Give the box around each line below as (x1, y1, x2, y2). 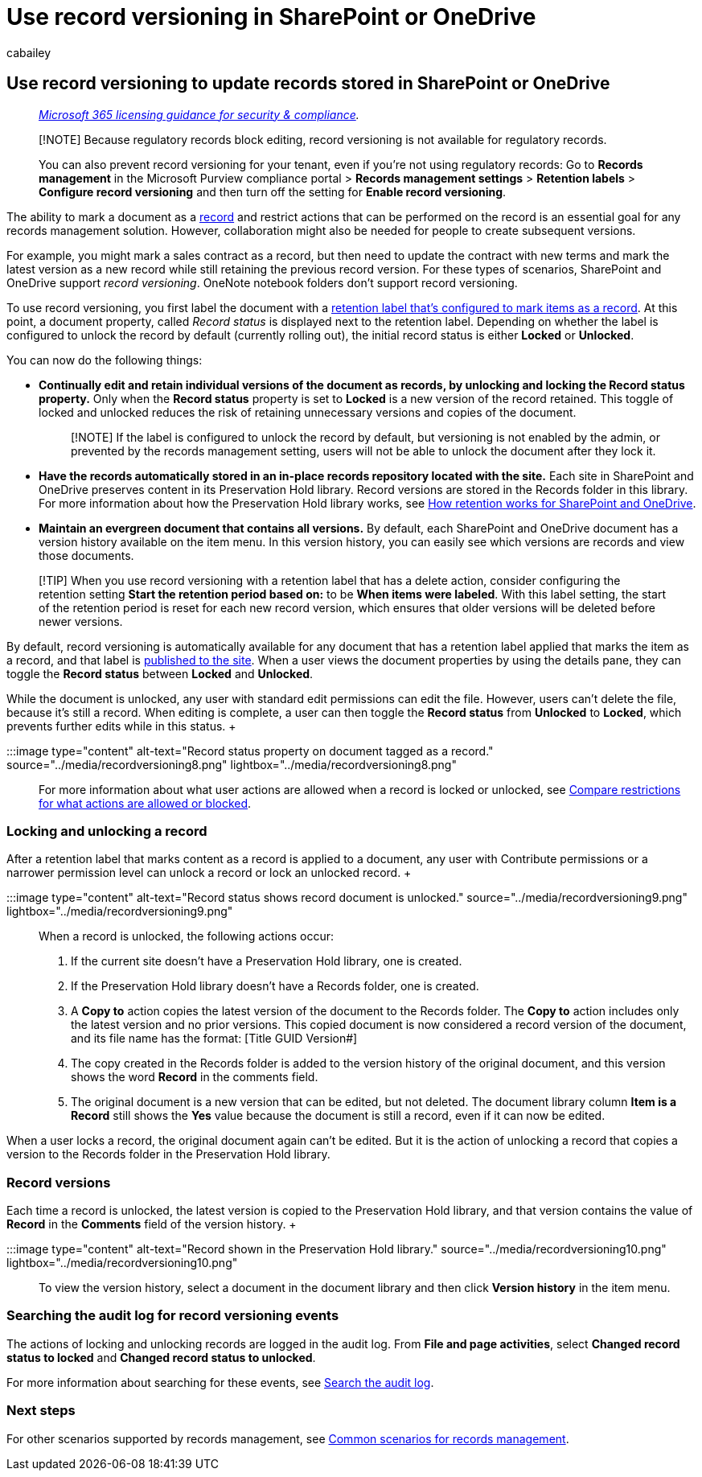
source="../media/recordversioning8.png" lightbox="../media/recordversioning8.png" (6, 757, 457, 771)
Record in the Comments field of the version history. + (6, 1217, 297, 1232)
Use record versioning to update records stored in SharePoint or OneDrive (6, 73, 610, 94)
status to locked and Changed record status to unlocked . (6, 1350, 316, 1364)
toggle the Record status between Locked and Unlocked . (6, 666, 314, 681)
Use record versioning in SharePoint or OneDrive (6, 3, 536, 31)
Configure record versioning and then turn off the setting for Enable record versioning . (39, 184, 507, 199)
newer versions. (39, 614, 123, 628)
